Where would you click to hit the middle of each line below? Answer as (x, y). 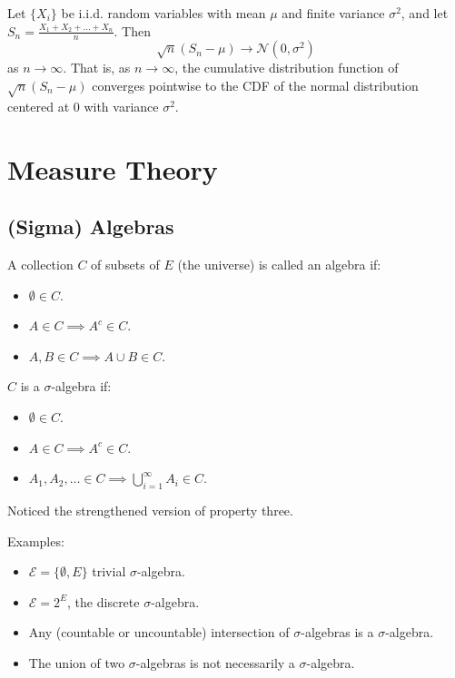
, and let (425, 13)
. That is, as (97, 68)
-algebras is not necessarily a (215, 662)
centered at (39, 106)
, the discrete (104, 601)
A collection (40, 264)
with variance (121, 106)
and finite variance (333, 13)
